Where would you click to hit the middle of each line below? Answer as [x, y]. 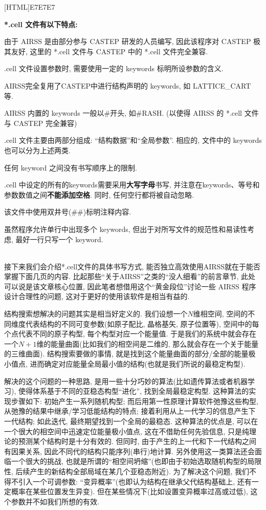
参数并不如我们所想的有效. [55, 501]
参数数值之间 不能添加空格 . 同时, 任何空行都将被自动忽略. [99, 194]
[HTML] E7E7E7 [30, 7]
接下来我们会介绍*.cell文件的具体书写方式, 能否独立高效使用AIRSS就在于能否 [132, 266]
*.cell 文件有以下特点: [41, 24]
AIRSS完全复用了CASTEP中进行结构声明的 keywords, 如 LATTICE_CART [128, 85]
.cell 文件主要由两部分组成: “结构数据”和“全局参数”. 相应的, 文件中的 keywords [133, 140]
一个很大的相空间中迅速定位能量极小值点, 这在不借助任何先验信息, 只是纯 [127, 431]
